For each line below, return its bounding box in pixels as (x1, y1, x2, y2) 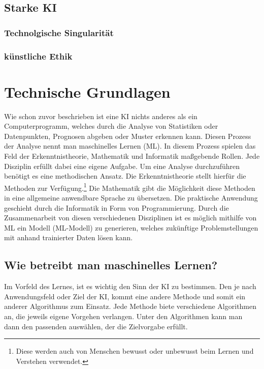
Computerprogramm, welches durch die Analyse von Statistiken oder (4, 121, 218, 131)
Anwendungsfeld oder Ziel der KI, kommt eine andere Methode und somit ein (4, 291, 246, 301)
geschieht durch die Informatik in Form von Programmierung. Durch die (4, 202, 229, 213)
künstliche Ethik (4, 49, 73, 62)
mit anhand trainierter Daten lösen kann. (4, 232, 133, 243)
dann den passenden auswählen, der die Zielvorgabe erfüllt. (4, 321, 188, 331)
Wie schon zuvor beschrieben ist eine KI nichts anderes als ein (4, 110, 197, 121)
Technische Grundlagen (4, 81, 171, 102)
